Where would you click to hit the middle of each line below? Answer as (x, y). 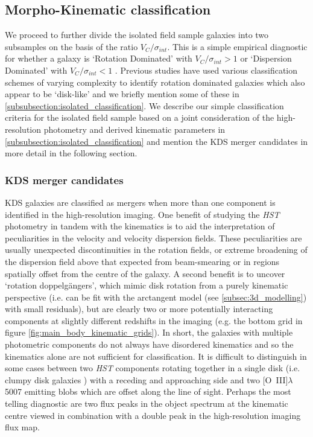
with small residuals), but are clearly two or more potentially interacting (139, 309)
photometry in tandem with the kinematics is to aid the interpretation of (140, 226)
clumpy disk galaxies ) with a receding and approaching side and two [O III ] (147, 379)
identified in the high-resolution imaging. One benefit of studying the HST (142, 214)
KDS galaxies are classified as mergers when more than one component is (140, 202)
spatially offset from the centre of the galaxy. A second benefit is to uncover (145, 273)
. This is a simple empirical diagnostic (237, 46)
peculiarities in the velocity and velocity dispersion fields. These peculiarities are (153, 238)
